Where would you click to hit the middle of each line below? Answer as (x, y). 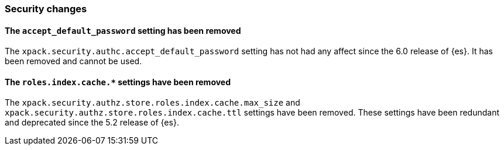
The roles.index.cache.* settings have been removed (118, 82)
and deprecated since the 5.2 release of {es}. (92, 123)
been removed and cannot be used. (73, 61)
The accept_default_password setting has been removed (123, 30)
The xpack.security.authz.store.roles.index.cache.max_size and (152, 103)
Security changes (46, 9)
